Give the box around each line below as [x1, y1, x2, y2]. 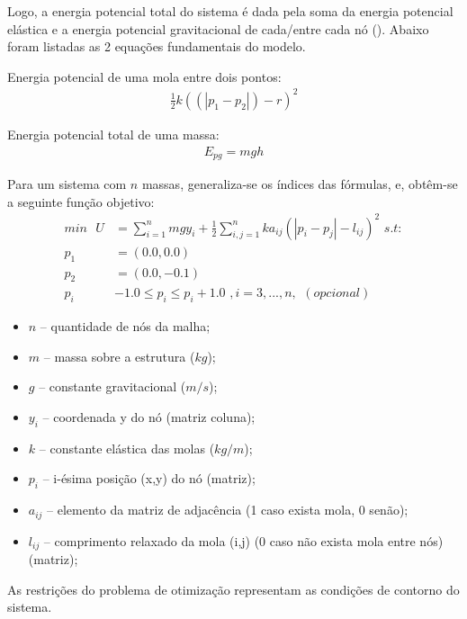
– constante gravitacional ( [39, 377, 186, 396]
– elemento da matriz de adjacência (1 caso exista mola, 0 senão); [47, 500, 409, 519]
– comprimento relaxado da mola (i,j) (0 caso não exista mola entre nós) [43, 531, 444, 550]
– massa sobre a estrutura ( [43, 346, 195, 365]
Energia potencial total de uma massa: [7, 124, 220, 143]
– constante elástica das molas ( [39, 438, 215, 457]
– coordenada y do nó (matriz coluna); [42, 407, 256, 426]
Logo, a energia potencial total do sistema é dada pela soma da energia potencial [7, 2, 454, 20]
